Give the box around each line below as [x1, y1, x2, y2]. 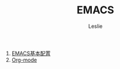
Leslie [88, 23, 103, 30]
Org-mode [11, 56, 37, 63]
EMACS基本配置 [11, 50, 51, 57]
